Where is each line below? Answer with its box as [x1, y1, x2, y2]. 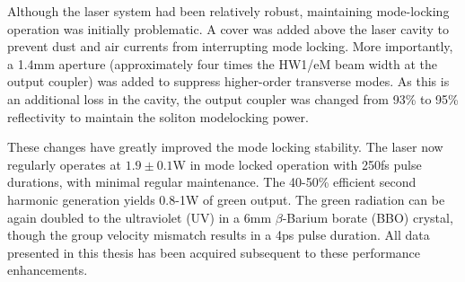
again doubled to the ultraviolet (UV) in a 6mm [7, 207, 272, 226]
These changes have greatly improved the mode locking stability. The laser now [7, 137, 443, 156]
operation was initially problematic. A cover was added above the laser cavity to [7, 19, 449, 38]
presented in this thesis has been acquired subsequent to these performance [7, 242, 421, 261]
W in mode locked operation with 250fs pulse [172, 154, 422, 173]
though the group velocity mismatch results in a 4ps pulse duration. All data [7, 225, 430, 244]
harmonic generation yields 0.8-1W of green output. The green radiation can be [7, 189, 445, 208]
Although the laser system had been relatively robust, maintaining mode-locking [7, 2, 450, 20]
